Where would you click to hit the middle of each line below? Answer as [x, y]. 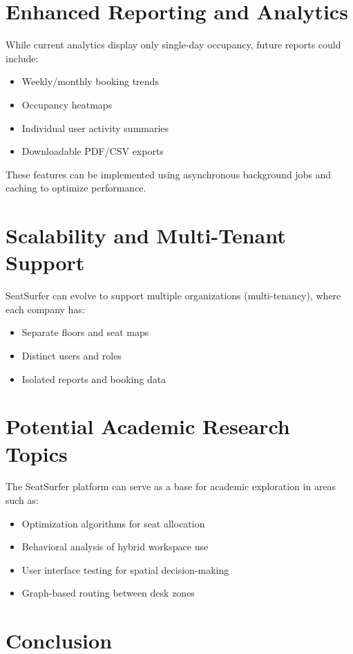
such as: [22, 500]
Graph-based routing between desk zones [108, 593]
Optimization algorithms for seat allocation [113, 523]
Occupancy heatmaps [67, 104]
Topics [37, 453]
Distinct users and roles [71, 355]
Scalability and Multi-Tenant [146, 235]
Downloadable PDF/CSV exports [93, 151]
